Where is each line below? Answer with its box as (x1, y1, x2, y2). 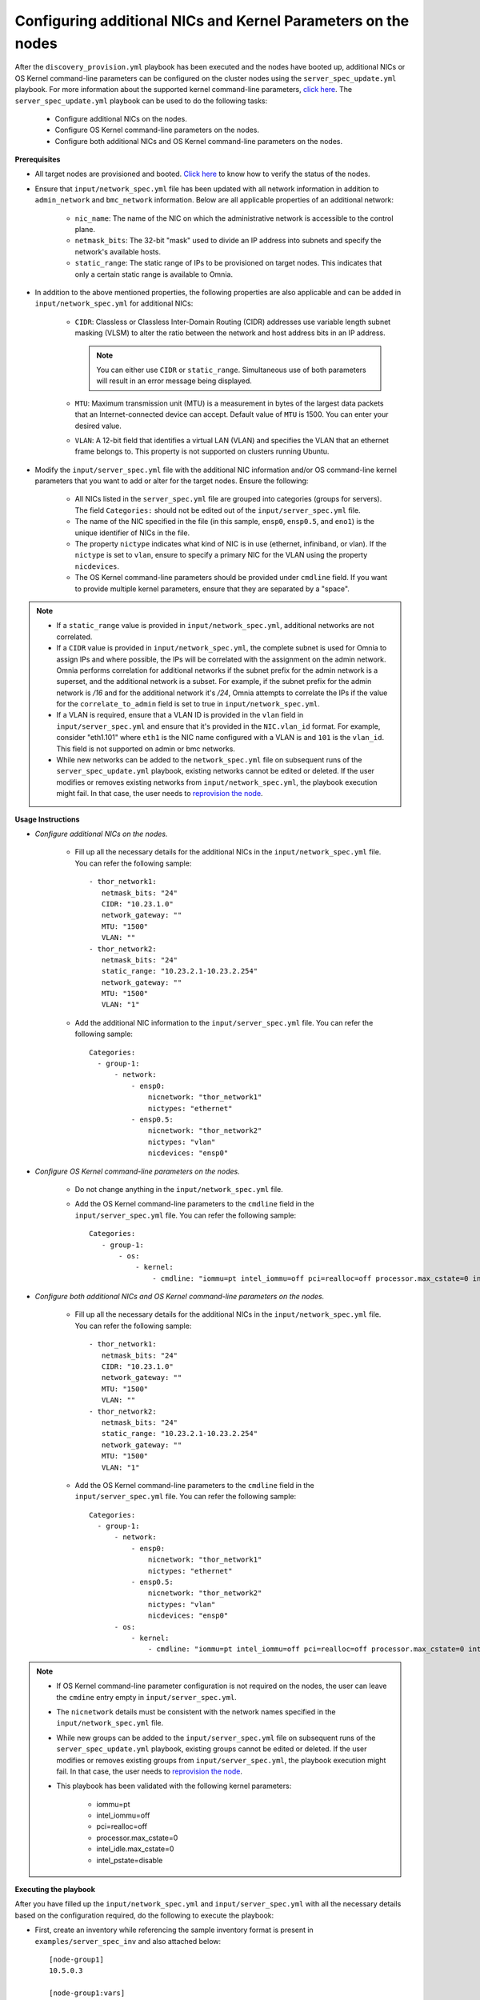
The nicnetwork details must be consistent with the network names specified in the (56, 1706, 336, 1716)
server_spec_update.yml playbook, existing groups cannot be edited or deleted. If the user (56, 1744, 367, 1754)
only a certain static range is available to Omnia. (74, 269, 234, 279)
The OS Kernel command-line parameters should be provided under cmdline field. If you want (74, 573, 388, 582)
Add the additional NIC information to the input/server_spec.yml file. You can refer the (74, 1018, 374, 1027)
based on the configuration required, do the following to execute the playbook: (14, 1910, 274, 1920)
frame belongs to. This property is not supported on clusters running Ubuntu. (74, 446, 330, 456)
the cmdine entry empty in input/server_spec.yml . (56, 1692, 238, 1702)
